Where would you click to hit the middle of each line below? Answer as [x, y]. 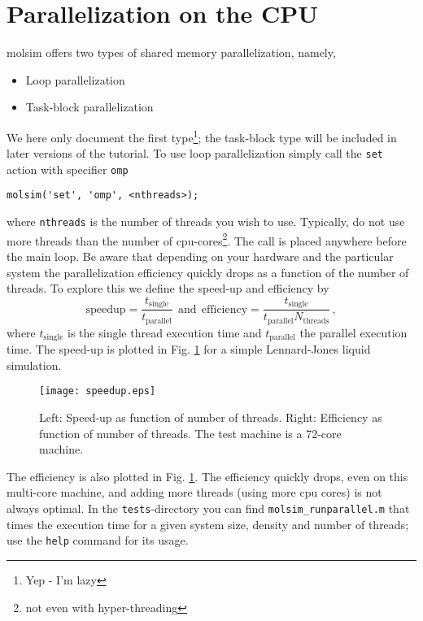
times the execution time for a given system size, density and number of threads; [208, 524]
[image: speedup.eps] [98, 391]
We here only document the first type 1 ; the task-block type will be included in [202, 136]
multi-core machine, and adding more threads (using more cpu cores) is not [194, 492]
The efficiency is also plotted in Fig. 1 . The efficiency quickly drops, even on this [207, 476]
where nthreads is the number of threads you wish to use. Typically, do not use [206, 221]
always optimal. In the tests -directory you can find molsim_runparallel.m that [208, 508]
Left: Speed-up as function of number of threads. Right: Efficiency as [211, 417]
